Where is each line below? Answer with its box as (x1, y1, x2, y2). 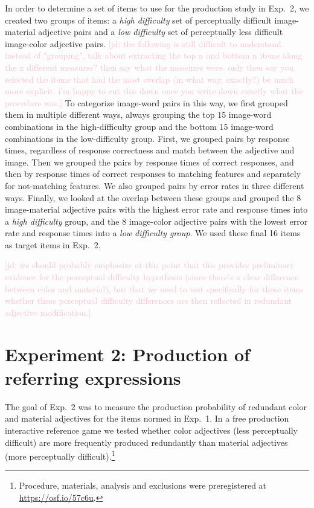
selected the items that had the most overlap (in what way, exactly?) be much (5, 72, 294, 85)
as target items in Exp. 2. (5, 238, 101, 251)
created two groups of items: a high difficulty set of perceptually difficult (5, 13, 272, 26)
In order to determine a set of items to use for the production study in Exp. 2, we (5, 2, 309, 14)
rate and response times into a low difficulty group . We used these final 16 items (5, 227, 301, 239)
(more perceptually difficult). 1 (5, 448, 115, 462)
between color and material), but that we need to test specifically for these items (5, 282, 304, 295)
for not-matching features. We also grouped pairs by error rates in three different (5, 179, 304, 191)
